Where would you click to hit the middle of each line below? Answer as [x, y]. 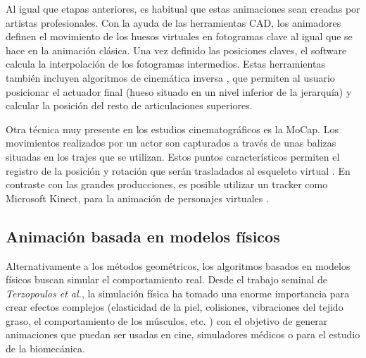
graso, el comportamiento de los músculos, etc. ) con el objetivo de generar [167, 320]
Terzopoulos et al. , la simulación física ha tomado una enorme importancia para [178, 293]
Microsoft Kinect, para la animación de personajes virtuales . [137, 198]
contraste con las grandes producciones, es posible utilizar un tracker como [167, 184]
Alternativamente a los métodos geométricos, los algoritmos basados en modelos [178, 265]
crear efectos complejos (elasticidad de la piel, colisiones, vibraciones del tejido [175, 307]
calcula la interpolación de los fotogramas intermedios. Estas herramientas [165, 64]
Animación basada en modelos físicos [143, 236]
